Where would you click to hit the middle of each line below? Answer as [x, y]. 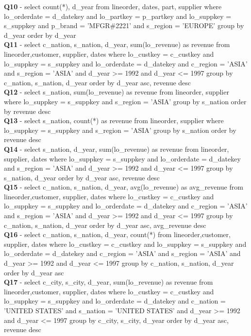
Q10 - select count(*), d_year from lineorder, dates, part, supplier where [113, 6]
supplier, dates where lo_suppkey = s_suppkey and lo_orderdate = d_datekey [122, 158]
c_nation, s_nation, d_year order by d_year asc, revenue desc [98, 82]
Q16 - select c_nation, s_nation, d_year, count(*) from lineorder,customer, [117, 234]
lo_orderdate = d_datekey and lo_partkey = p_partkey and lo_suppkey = [118, 16]
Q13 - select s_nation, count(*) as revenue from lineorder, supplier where [114, 120]
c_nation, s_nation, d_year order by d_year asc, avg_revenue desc [105, 225]
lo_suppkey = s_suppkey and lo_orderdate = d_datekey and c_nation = [115, 301]
